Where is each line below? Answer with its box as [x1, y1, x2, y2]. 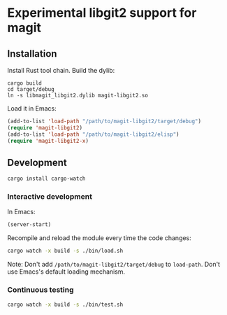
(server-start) [7, 221, 52, 228]
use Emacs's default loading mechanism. [7, 267, 126, 276]
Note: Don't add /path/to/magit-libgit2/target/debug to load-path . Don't [7, 260, 221, 269]
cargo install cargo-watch [7, 175, 86, 183]
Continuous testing [7, 285, 75, 295]
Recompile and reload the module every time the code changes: [7, 234, 192, 242]
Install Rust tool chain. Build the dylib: [7, 66, 115, 74]
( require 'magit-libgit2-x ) [7, 137, 89, 144]
